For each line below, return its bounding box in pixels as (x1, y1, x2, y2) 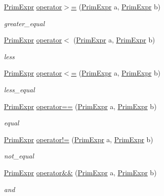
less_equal (4, 84, 35, 94)
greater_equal (4, 18, 45, 28)
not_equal (4, 151, 34, 161)
